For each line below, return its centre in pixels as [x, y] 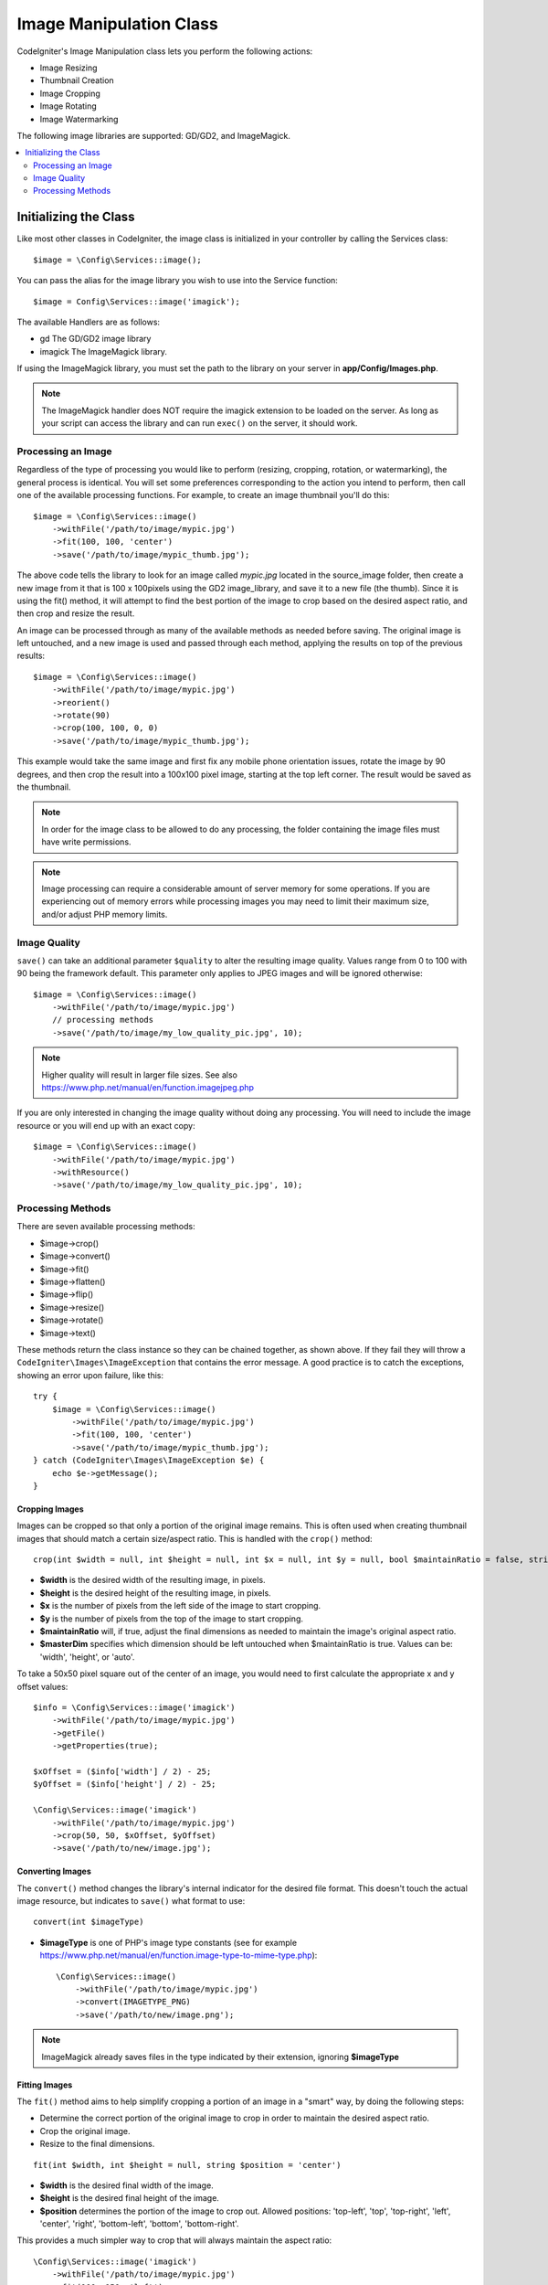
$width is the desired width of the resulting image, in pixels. [153, 1580]
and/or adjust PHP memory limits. [105, 914]
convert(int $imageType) [89, 1922]
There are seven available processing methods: [106, 1227]
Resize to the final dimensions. [97, 2144]
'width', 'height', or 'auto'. [87, 1657]
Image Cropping [70, 93]
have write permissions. [86, 842]
